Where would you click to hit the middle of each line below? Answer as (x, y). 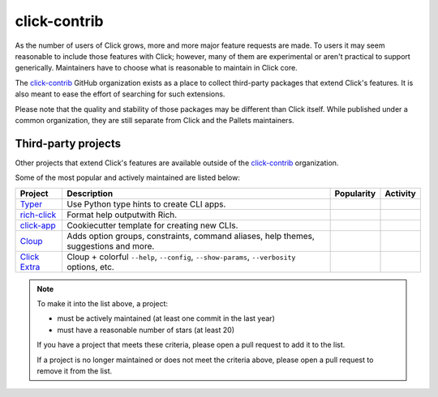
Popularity (355, 193)
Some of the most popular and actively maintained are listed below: (128, 177)
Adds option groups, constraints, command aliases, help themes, (191, 236)
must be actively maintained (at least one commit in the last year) (166, 318)
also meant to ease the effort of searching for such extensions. (120, 94)
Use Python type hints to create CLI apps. (146, 204)
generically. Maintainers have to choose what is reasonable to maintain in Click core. (156, 68)
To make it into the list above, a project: (103, 303)
